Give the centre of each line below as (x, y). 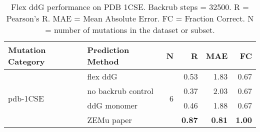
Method (103, 61)
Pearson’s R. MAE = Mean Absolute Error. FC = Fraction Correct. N (130, 18)
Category (26, 61)
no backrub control (120, 91)
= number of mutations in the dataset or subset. (130, 30)
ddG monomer (112, 105)
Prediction (108, 50)
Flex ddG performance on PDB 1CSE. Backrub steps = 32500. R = (130, 7)
